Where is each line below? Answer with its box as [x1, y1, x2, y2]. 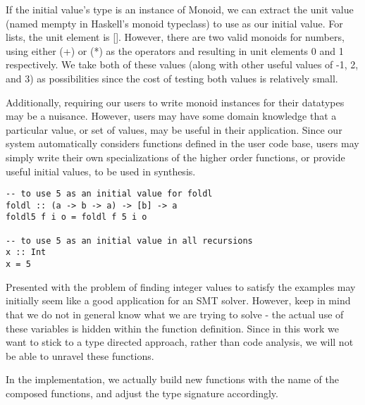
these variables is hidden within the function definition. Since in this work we [6, 320, 339, 335]
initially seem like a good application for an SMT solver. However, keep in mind [6, 293, 351, 308]
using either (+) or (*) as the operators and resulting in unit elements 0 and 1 [6, 43, 344, 58]
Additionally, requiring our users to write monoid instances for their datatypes [6, 94, 345, 109]
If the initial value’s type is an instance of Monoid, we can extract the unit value [6, 2, 354, 16]
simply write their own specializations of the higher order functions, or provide [6, 149, 345, 164]
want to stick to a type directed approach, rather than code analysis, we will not [6, 335, 354, 349]
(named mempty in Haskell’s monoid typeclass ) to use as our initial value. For [6, 15, 343, 30]
